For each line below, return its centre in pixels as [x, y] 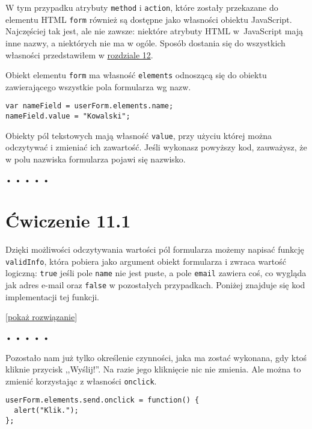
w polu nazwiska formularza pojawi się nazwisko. [96, 159]
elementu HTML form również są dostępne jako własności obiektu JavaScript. [149, 19]
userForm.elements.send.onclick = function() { [102, 400]
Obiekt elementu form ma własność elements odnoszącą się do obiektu [136, 75]
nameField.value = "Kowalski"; [68, 116]
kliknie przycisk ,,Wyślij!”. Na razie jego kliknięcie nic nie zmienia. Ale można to [153, 369]
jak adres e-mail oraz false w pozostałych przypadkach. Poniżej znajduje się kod [155, 285]
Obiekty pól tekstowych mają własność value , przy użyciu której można [139, 135]
